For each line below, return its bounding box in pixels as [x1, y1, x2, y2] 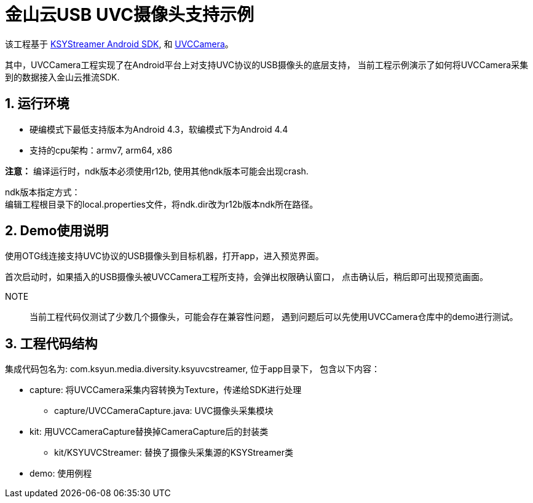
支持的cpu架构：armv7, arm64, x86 [30, 144, 173, 155]
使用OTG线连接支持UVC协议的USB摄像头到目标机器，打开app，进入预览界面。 [5, 251, 324, 262]
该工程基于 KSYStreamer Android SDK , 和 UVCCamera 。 [5, 38, 234, 49]
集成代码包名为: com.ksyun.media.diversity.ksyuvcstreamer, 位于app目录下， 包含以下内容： [5, 364, 381, 375]
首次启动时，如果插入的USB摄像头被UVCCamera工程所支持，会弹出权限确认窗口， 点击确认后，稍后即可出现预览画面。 [5, 271, 488, 283]
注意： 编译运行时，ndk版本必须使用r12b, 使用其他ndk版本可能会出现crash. [5, 165, 309, 176]
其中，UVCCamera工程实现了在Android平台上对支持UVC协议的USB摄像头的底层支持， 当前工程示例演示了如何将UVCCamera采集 [5, 59, 529, 70]
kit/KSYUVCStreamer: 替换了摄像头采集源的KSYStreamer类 [54, 447, 293, 458]
